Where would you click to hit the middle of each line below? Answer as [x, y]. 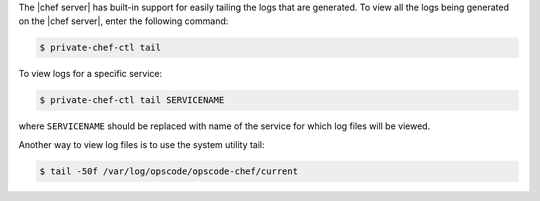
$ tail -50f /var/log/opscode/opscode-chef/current [169, 171]
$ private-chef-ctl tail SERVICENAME [132, 100]
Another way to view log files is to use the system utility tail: [141, 144]
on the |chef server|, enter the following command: [123, 21]
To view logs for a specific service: [90, 74]
